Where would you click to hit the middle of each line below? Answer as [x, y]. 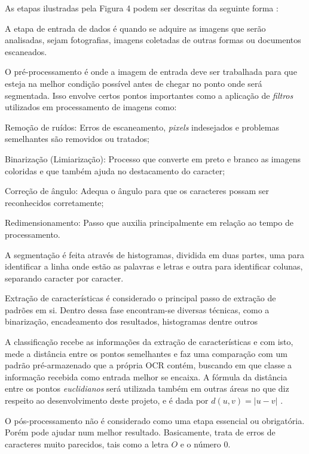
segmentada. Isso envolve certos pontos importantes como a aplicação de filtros [149, 95]
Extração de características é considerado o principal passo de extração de [140, 298]
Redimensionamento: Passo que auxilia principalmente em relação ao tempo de [149, 223]
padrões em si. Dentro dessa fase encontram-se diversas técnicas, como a [137, 309]
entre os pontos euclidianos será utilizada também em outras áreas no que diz [147, 388]
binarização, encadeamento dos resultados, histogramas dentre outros [131, 321]
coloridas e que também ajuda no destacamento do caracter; [115, 170]
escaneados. [26, 51]
